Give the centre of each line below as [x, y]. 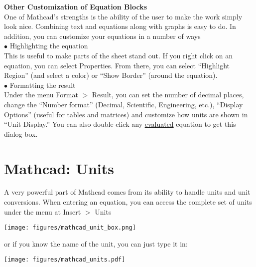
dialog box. [21, 133]
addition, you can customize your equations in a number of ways [102, 36]
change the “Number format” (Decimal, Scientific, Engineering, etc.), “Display [124, 104]
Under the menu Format [41, 95]
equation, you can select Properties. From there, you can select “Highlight [117, 65]
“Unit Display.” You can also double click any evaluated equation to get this [120, 124]
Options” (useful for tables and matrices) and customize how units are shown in [126, 114]
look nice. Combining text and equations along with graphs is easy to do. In [120, 26]
